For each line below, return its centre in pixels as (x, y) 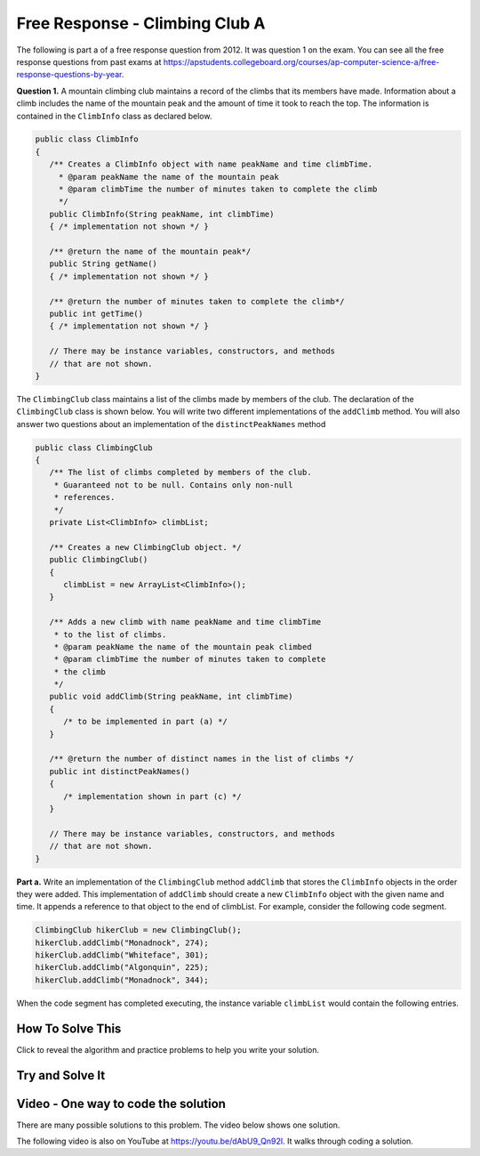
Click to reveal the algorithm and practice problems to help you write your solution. (168, 1049)
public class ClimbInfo (87, 139)
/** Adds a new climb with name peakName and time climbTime (185, 622)
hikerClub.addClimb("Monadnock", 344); (122, 980)
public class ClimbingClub (94, 448)
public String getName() (103, 264)
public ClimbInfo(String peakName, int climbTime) (162, 214)
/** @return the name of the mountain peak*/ (150, 251)
